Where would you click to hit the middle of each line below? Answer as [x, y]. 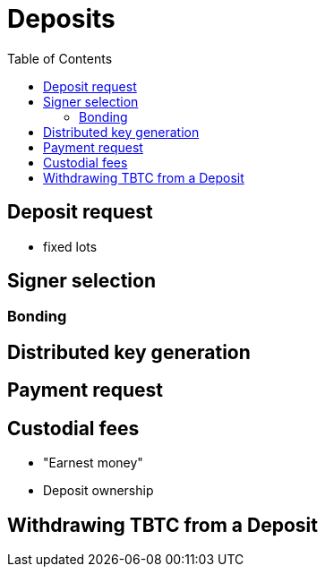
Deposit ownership [98, 491]
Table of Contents [60, 58]
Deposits [61, 19]
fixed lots [70, 246]
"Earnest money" [93, 463]
